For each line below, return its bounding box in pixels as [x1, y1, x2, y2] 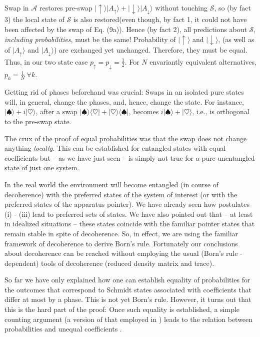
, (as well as [218, 34, 254, 44]
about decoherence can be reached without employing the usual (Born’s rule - [4, 248, 242, 258]
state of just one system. [4, 162, 79, 173]
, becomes [128, 106, 159, 117]
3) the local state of [4, 14, 64, 25]
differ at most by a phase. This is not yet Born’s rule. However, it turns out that [4, 294, 251, 304]
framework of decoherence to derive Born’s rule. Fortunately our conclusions [4, 238, 238, 248]
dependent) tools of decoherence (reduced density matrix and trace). [4, 257, 214, 268]
